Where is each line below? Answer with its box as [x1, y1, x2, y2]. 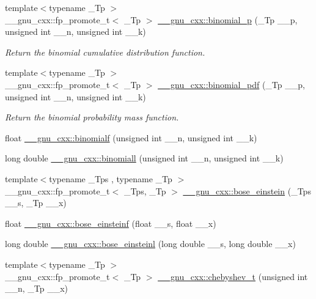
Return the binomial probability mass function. [5, 111, 179, 124]
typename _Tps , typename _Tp [49, 172, 172, 185]
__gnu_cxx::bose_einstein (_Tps [183, 184, 311, 197]
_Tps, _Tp [123, 184, 166, 197]
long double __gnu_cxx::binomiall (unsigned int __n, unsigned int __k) [5, 152, 284, 164]
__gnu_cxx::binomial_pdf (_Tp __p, [158, 78, 305, 90]
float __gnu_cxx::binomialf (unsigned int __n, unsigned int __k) [5, 131, 257, 144]
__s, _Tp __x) [5, 196, 67, 209]
